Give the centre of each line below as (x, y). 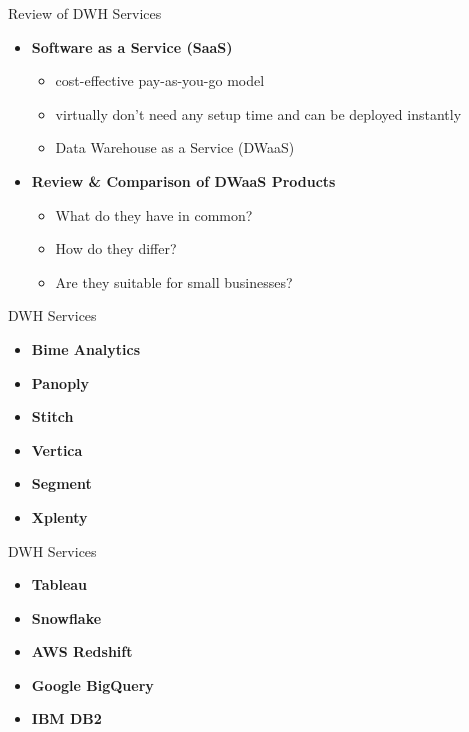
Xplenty (59, 516)
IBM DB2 (66, 718)
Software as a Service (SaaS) (132, 46)
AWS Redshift (82, 651)
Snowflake (66, 617)
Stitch (52, 416)
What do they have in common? (154, 214)
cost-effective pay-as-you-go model (160, 80)
